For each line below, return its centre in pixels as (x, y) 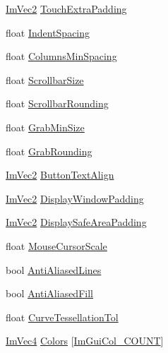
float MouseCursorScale (56, 245)
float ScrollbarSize (45, 79)
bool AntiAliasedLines (54, 269)
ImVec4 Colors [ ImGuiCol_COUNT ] (85, 341)
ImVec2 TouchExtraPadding (66, 8)
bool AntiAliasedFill (49, 293)
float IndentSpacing (48, 32)
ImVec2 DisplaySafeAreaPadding (76, 222)
